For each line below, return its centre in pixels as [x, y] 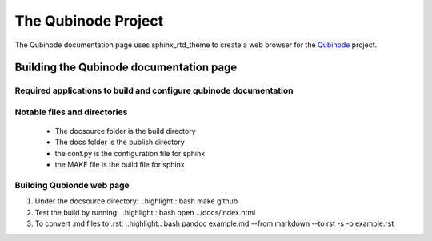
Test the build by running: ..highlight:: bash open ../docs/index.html [145, 212]
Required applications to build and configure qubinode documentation [154, 90]
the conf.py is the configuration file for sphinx [130, 153]
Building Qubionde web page [72, 186]
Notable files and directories [71, 112]
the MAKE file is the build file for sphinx [120, 165]
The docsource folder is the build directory [125, 131]
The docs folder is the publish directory [120, 142]
